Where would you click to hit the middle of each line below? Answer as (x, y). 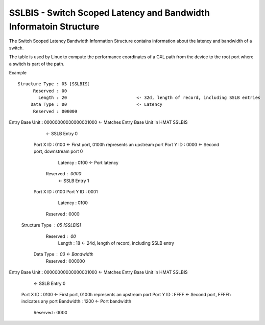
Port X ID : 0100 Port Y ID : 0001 (66, 191)
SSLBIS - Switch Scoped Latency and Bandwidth (109, 13)
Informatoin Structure (54, 26)
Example (18, 72)
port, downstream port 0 (58, 151)
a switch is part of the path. (37, 64)
